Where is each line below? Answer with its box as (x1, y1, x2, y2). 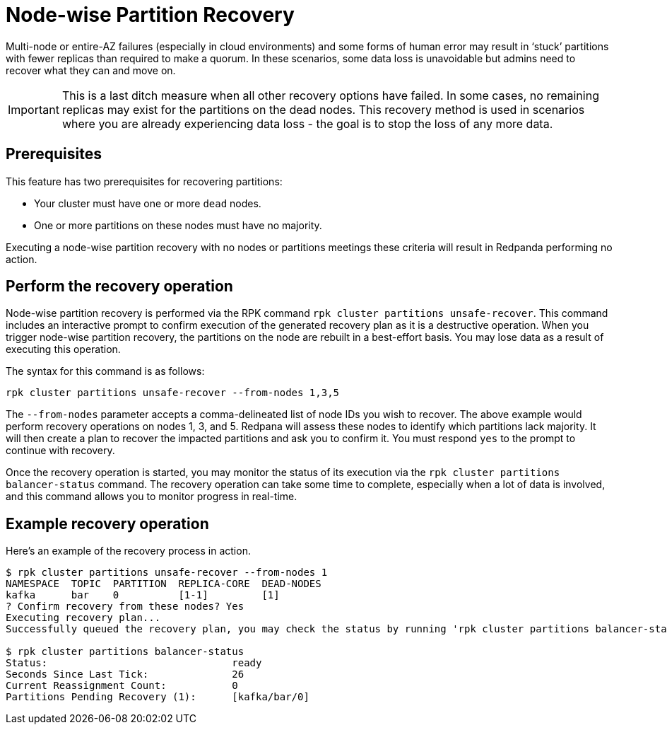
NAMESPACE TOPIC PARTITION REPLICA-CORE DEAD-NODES (6, 578, 321, 590)
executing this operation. (6, 343, 121, 356)
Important (8, 102, 59, 117)
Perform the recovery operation (6, 277, 233, 296)
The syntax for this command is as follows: (6, 365, 205, 378)
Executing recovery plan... (6, 612, 161, 624)
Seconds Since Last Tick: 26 (6, 668, 244, 680)
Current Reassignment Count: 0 (6, 680, 238, 692)
